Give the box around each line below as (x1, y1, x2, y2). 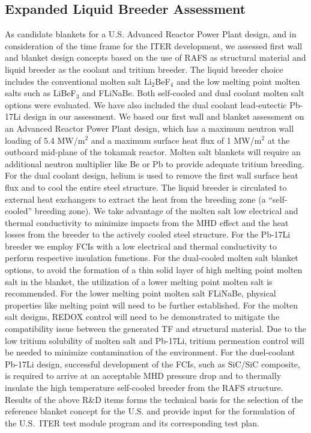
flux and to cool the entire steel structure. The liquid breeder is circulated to (5, 180, 287, 193)
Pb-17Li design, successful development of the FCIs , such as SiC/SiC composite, (5, 357, 300, 370)
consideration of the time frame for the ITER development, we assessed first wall (5, 39, 303, 52)
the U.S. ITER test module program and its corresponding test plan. (5, 416, 259, 429)
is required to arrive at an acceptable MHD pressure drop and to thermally (5, 369, 282, 382)
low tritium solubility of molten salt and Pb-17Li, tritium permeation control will (5, 334, 304, 346)
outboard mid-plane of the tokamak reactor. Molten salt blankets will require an (5, 146, 301, 158)
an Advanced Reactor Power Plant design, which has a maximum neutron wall (5, 121, 294, 134)
